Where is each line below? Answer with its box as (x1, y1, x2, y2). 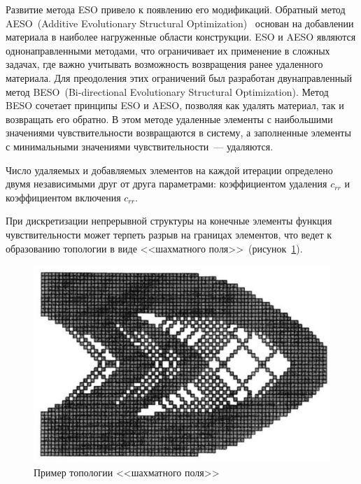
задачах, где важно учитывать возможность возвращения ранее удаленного (6, 57, 323, 71)
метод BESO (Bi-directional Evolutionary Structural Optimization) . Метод (6, 84, 329, 99)
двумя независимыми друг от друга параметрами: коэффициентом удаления (6, 176, 327, 191)
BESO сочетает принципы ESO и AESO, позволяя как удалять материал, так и (6, 98, 344, 113)
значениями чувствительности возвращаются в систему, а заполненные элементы (6, 125, 351, 140)
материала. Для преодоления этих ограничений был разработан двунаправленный (6, 70, 353, 85)
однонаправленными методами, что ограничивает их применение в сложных (6, 43, 330, 57)
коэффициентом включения (6, 190, 121, 204)
